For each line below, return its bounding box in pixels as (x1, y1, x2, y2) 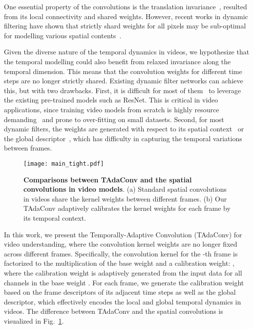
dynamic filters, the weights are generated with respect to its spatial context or (4, 124, 244, 134)
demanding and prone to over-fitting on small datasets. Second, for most (4, 114, 224, 124)
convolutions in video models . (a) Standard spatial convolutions (23, 184, 227, 194)
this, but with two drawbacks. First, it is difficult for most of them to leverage (4, 85, 241, 95)
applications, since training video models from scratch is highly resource (4, 104, 219, 114)
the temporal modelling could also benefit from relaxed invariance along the (4, 56, 231, 66)
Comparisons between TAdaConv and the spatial (23, 174, 192, 184)
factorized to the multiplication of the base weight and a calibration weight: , (4, 258, 234, 268)
